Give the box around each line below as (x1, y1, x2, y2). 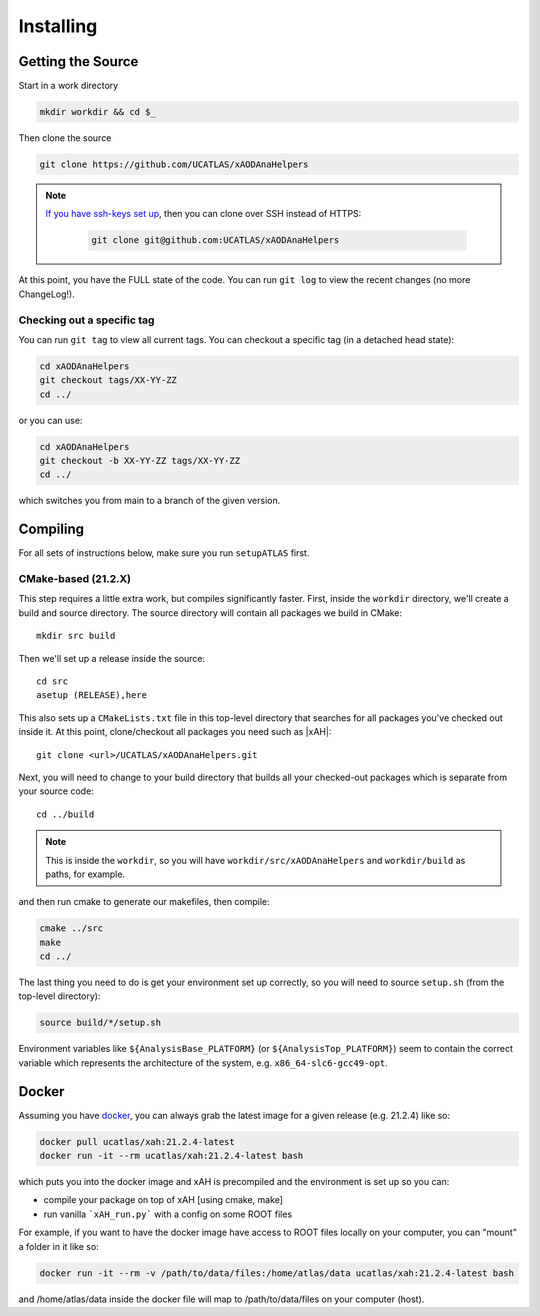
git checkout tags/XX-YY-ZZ (39, 375, 177, 386)
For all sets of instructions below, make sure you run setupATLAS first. (18, 547, 310, 559)
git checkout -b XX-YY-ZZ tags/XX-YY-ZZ (39, 455, 240, 467)
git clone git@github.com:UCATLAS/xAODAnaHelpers (91, 235, 340, 246)
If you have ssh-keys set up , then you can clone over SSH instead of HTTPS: (45, 208, 362, 220)
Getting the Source (18, 53, 139, 70)
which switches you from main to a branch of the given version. (18, 495, 281, 507)
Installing (18, 15, 98, 37)
